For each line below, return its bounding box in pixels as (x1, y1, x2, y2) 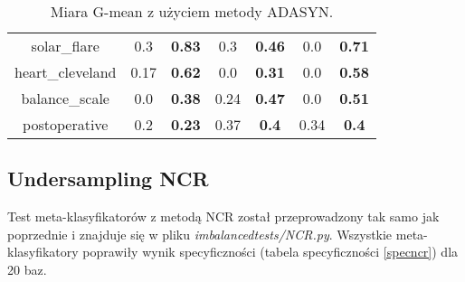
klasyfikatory (7, 242, 79, 261)
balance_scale (21, 88, 109, 108)
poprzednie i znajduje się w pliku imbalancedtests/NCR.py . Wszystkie (7, 224, 393, 243)
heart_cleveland (14, 61, 117, 82)
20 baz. (7, 259, 47, 278)
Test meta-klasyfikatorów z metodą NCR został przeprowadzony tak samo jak (7, 207, 440, 226)
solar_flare (31, 35, 100, 56)
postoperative (23, 114, 109, 135)
